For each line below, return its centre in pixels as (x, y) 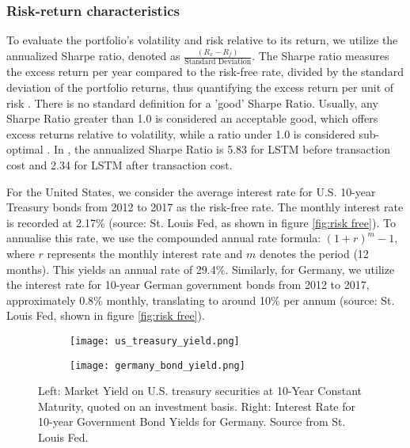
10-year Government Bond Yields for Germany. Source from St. (192, 421)
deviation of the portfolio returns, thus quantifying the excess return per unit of (200, 87)
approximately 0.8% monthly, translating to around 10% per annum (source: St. (201, 300)
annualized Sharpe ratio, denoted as (93, 56)
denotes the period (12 (314, 253)
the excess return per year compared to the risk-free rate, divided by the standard (205, 72)
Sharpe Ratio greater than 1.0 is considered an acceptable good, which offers (192, 118)
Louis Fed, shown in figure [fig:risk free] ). (106, 315)
